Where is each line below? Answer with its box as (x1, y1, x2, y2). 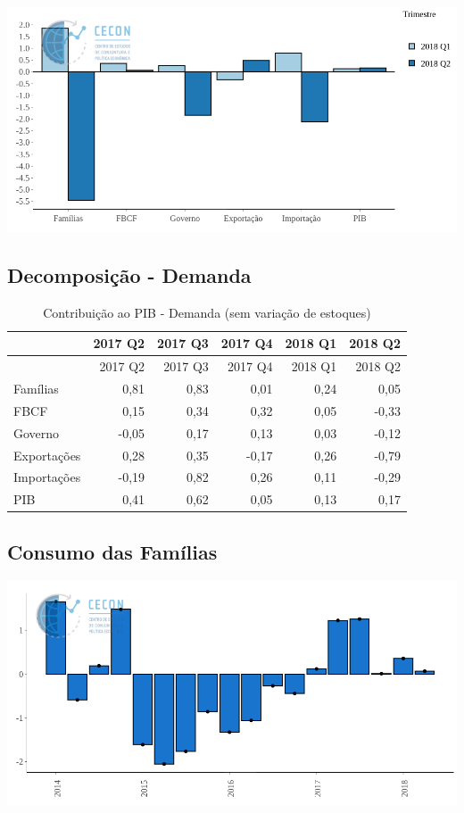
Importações (13, 468, 81, 486)
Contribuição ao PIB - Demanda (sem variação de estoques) (43, 303, 371, 321)
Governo (13, 423, 60, 442)
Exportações (13, 445, 81, 464)
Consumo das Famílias (7, 537, 218, 565)
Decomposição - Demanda (7, 261, 252, 288)
